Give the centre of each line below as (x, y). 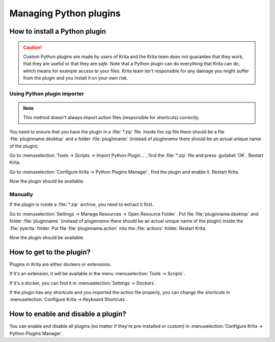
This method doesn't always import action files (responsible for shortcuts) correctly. (111, 118)
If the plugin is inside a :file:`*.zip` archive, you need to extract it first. (81, 204)
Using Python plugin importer (47, 93)
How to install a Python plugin (58, 31)
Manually (21, 194)
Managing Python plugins (65, 13)
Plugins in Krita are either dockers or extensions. (60, 264)
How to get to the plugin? (50, 252)
